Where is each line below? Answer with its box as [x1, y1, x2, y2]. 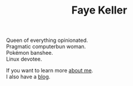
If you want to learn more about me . [6, 67, 93, 74]
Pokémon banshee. [6, 49, 53, 57]
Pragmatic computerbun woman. [6, 43, 86, 50]
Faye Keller [71, 4, 128, 17]
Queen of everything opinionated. [6, 37, 89, 44]
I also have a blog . [6, 73, 51, 80]
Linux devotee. [6, 55, 43, 62]
